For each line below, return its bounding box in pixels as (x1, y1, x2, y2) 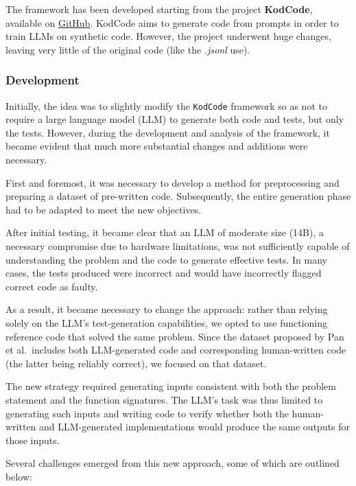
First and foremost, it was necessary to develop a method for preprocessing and (5, 175, 340, 189)
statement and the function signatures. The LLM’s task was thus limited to (5, 392, 323, 406)
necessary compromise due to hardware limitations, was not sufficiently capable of (5, 239, 350, 253)
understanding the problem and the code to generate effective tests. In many (5, 252, 327, 266)
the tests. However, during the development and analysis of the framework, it (5, 125, 330, 139)
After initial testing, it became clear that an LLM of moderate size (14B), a (5, 225, 324, 240)
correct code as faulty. (5, 279, 98, 293)
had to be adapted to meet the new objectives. (5, 202, 202, 216)
